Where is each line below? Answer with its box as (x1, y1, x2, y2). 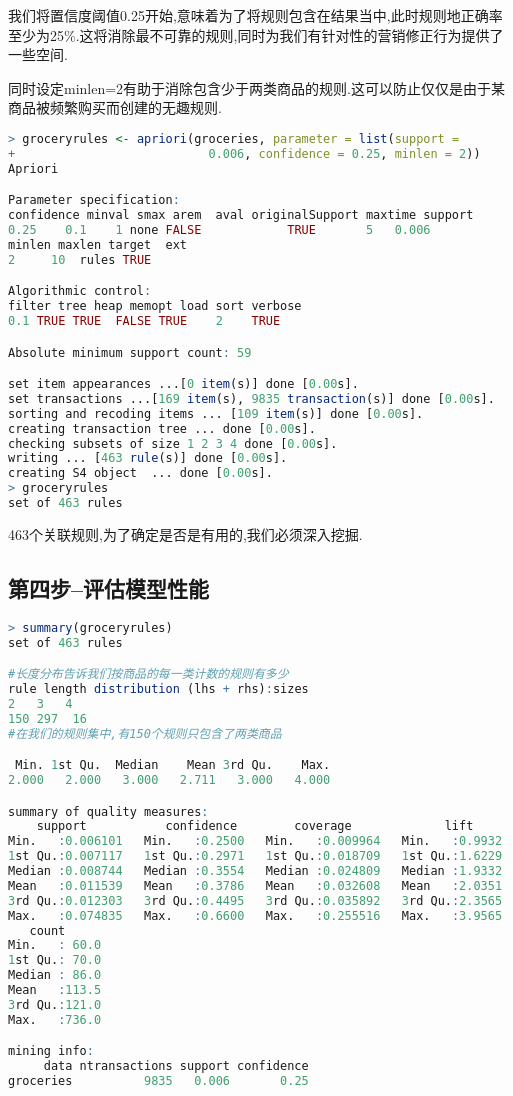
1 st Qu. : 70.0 (8, 953, 102, 968)
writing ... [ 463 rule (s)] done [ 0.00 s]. (8, 451, 288, 466)
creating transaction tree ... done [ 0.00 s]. (8, 421, 316, 436)
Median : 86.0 (8, 968, 102, 983)
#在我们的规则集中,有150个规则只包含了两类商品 (8, 726, 282, 741)
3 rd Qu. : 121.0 (8, 997, 102, 1012)
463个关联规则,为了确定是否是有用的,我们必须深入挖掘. (8, 523, 363, 544)
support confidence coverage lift (36, 819, 474, 834)
